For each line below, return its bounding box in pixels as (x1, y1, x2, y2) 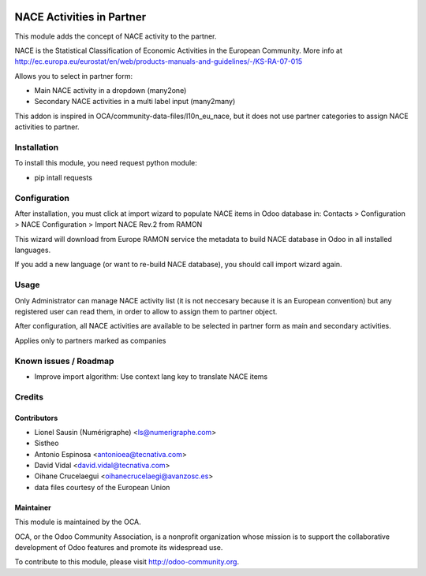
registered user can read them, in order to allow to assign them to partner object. (14, 307, 278, 317)
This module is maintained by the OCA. (14, 517, 141, 527)
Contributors (14, 413, 58, 422)
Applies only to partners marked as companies (14, 336, 166, 345)
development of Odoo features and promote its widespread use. (14, 543, 223, 552)
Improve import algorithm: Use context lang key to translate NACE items (34, 371, 268, 381)
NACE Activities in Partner (14, 10, 146, 24)
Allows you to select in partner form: (14, 71, 133, 80)
